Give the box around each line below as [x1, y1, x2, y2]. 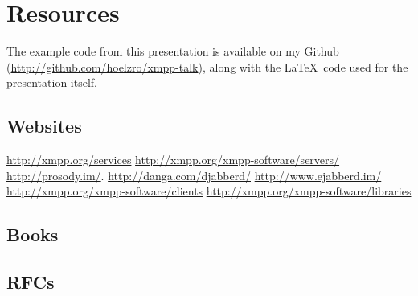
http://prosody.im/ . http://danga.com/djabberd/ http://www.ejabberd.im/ [6, 166, 382, 183]
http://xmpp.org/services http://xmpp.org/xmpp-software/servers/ [6, 151, 340, 168]
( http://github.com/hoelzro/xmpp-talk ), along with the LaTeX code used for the [6, 58, 408, 75]
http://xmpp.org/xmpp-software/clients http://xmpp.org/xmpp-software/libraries [6, 183, 412, 199]
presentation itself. [6, 74, 97, 91]
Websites [6, 113, 82, 138]
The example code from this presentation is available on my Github [6, 43, 339, 60]
